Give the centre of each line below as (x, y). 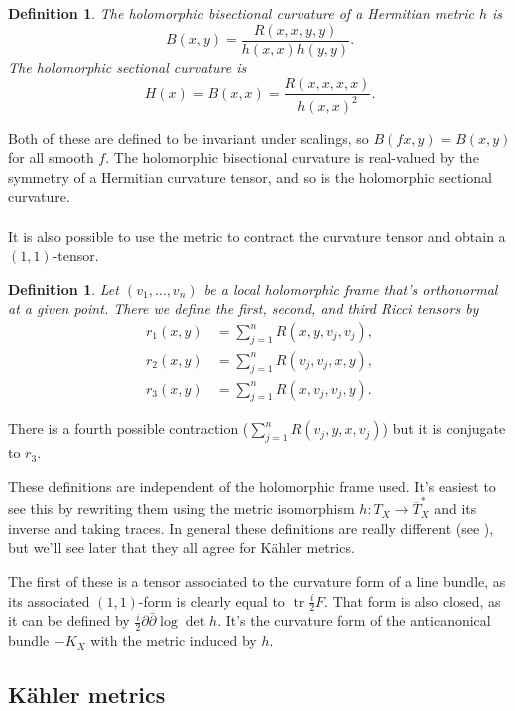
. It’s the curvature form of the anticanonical (354, 620)
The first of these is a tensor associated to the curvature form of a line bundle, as (257, 580)
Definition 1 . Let (63, 288)
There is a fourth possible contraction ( (128, 428)
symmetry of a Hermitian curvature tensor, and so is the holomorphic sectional (250, 176)
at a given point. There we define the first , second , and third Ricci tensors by (243, 308)
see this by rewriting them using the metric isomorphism (181, 508)
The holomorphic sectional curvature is (127, 66)
